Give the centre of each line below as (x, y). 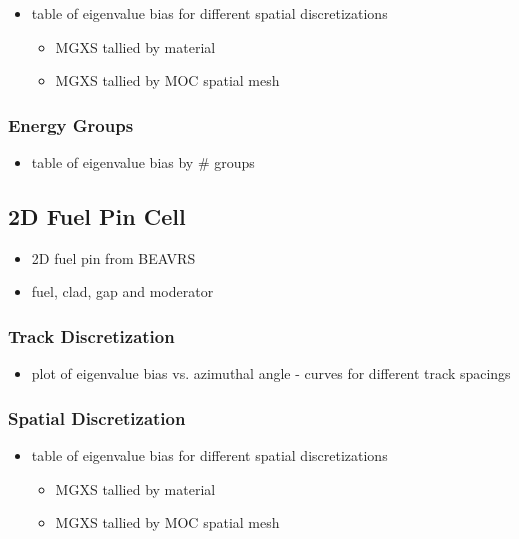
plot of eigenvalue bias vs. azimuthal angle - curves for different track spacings (271, 373)
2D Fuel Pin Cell (97, 215)
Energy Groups (71, 124)
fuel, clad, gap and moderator (122, 291)
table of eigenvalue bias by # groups (143, 162)
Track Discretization (91, 335)
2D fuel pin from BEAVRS (113, 257)
